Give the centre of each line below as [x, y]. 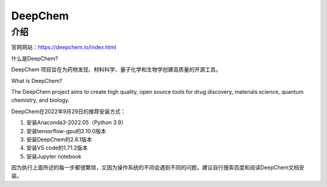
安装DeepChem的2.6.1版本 [59, 139]
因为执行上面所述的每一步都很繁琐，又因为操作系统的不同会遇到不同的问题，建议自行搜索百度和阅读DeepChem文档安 [158, 168]
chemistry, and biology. [40, 100]
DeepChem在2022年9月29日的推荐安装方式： [69, 111]
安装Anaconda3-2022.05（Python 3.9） [77, 123]
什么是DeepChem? [35, 58]
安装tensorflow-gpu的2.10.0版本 [66, 131]
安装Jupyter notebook [54, 156]
